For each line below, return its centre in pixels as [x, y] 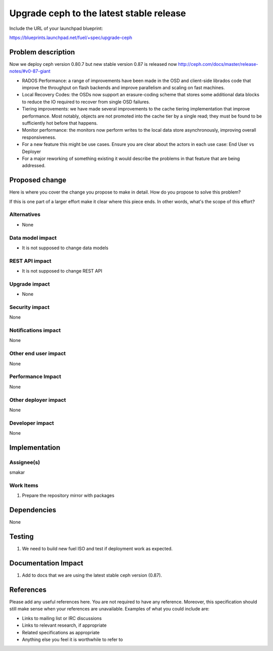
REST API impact [30, 261]
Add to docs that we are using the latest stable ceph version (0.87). [92, 576]
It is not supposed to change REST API [62, 271]
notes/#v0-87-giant [30, 71]
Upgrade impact [30, 284]
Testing [21, 537]
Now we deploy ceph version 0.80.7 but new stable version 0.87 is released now [93, 64]
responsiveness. [39, 137]
